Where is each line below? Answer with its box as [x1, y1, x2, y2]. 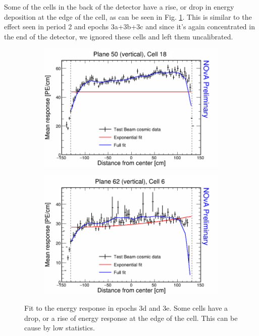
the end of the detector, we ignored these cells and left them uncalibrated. [4, 31, 233, 41]
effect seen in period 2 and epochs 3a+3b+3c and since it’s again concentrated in [4, 21, 255, 32]
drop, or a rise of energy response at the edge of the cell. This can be [24, 312, 238, 323]
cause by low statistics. [24, 322, 95, 333]
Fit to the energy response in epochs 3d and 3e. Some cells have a [24, 303, 228, 313]
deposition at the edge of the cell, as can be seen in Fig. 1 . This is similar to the [4, 11, 252, 22]
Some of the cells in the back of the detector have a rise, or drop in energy [4, 2, 234, 12]
